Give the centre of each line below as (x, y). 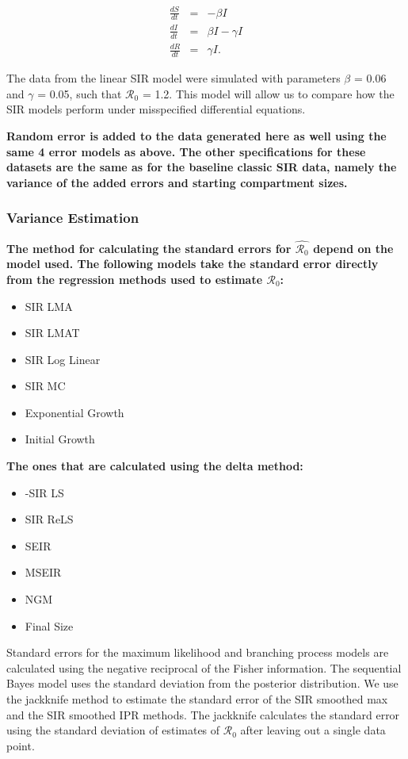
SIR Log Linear (63, 359)
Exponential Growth (74, 412)
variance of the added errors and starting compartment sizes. (177, 182)
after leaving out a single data (313, 730)
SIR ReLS (49, 519)
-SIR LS (44, 492)
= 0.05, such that (80, 93)
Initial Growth (60, 439)
